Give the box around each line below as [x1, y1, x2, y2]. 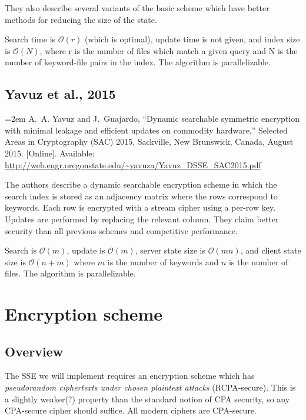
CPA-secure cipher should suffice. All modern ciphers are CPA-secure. [5, 404, 257, 416]
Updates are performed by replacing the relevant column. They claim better [5, 212, 279, 225]
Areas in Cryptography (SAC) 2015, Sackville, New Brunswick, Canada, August [5, 135, 294, 148]
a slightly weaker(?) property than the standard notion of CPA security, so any [5, 392, 290, 405]
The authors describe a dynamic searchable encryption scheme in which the [5, 178, 277, 191]
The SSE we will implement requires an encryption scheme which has [5, 369, 255, 382]
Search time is [5, 33, 56, 45]
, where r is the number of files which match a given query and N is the [39, 44, 298, 56]
